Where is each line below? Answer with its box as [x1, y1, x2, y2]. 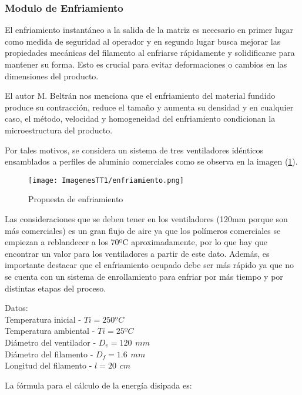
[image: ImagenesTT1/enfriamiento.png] [28, 176, 184, 185]
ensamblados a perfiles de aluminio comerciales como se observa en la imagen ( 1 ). [5, 155, 298, 168]
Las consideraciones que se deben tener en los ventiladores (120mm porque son [5, 213, 288, 225]
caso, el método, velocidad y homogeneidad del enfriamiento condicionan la [5, 112, 276, 125]
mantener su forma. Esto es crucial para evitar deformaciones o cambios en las [5, 58, 287, 70]
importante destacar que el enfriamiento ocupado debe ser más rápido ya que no [5, 259, 294, 271]
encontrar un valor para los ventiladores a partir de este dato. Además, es [5, 247, 270, 259]
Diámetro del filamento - [5, 347, 93, 360]
